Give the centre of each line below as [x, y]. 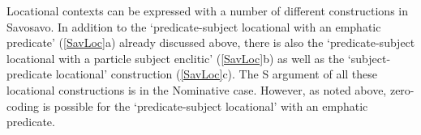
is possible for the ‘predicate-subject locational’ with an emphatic [205, 105]
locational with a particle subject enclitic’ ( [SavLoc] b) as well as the [176, 58]
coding [23, 105]
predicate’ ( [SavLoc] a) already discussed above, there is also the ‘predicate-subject [211, 42]
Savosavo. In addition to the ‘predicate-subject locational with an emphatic [194, 26]
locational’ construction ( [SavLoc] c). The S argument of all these [217, 74]
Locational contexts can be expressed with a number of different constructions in [207, 11]
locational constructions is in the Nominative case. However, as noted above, [197, 89]
